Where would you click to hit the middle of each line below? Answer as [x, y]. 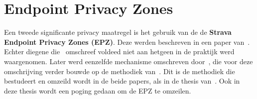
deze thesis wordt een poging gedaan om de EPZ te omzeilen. [98, 90]
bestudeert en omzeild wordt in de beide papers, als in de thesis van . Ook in [122, 81]
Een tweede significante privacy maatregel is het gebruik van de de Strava [118, 32]
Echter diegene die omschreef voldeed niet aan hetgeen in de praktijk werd [119, 51]
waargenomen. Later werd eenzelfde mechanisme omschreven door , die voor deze [128, 61]
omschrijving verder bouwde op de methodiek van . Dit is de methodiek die [120, 71]
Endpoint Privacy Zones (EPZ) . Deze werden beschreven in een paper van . [127, 42]
